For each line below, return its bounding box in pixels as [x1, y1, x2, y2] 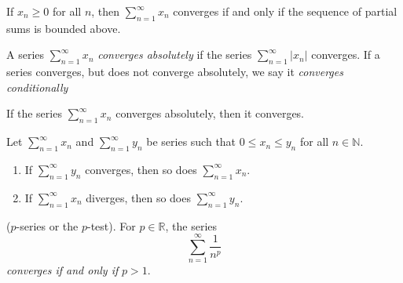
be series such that [146, 133, 236, 150]
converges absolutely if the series [97, 46, 252, 63]
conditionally [6, 78, 68, 95]
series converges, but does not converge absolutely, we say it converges [6, 63, 343, 80]
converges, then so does [85, 161, 197, 177]
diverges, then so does [86, 189, 191, 205]
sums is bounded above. [6, 20, 121, 36]
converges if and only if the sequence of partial [173, 3, 398, 19]
